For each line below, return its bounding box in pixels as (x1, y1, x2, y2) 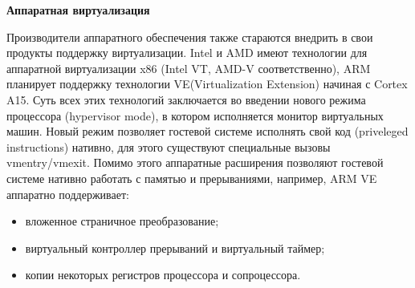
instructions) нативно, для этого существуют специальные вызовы (6, 138, 331, 155)
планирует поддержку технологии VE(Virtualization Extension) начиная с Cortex (6, 75, 408, 92)
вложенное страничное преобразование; (25, 213, 219, 229)
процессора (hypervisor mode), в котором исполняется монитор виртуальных (6, 107, 384, 124)
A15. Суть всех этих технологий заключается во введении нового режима (6, 91, 366, 107)
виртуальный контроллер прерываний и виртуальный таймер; (25, 239, 325, 256)
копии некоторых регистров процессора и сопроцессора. (25, 266, 301, 283)
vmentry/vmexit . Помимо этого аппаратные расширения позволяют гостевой (6, 154, 384, 171)
